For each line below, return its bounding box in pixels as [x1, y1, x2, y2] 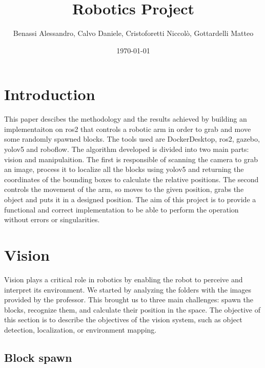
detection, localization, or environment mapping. [4, 324, 157, 335]
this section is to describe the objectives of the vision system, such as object [4, 314, 242, 325]
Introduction [4, 84, 95, 105]
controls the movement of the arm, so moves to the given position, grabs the [4, 184, 244, 195]
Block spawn [4, 349, 72, 365]
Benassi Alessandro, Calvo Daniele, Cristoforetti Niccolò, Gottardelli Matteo [13, 28, 254, 38]
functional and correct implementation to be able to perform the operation [4, 204, 239, 215]
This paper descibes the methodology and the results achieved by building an [4, 113, 247, 124]
